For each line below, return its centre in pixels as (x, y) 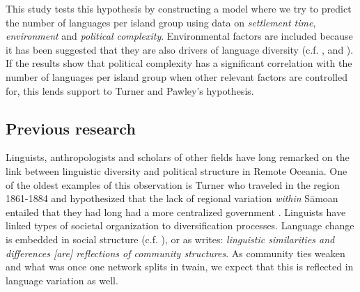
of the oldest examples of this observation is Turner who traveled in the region (173, 184)
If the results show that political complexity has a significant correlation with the (179, 63)
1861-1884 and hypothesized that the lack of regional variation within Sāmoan (172, 198)
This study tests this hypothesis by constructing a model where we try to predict (179, 8)
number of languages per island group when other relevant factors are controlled (177, 76)
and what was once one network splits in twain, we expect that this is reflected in (180, 267)
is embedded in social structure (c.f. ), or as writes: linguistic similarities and (170, 239)
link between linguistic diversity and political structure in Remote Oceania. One (177, 170)
